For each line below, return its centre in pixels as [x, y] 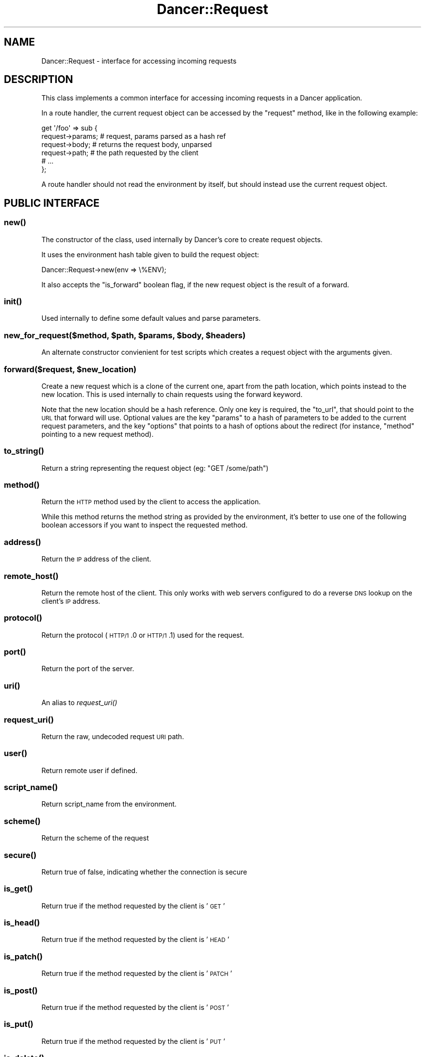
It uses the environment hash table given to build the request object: [150, 254]
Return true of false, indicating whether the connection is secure [144, 872]
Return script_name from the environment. [109, 804]
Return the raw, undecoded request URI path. [113, 736]
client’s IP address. [71, 601]
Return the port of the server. [88, 669]
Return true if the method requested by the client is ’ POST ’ [135, 1007]
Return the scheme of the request [95, 838]
